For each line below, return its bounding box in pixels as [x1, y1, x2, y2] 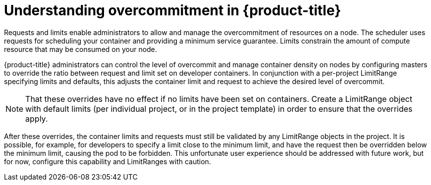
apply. [25, 113, 48, 124]
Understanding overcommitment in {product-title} [4, 2, 341, 19]
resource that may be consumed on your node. [4, 45, 157, 53]
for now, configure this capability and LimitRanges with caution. [4, 157, 211, 166]
